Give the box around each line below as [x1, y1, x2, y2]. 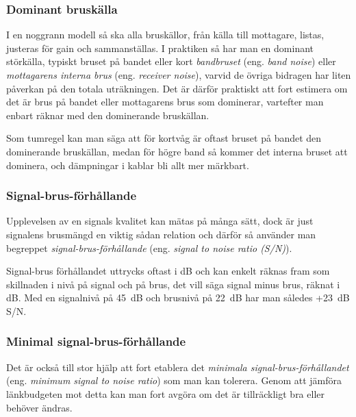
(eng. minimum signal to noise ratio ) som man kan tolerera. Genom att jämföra [6, 373, 342, 388]
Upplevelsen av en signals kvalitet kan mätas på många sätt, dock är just [6, 214, 314, 228]
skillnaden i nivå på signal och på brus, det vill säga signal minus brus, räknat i [6, 277, 340, 291]
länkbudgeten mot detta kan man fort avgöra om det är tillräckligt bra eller [6, 386, 325, 401]
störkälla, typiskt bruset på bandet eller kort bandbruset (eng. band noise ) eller [6, 54, 336, 68]
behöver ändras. [6, 400, 73, 414]
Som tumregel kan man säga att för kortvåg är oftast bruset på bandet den [6, 131, 322, 145]
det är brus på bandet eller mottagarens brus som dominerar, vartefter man [6, 94, 324, 109]
